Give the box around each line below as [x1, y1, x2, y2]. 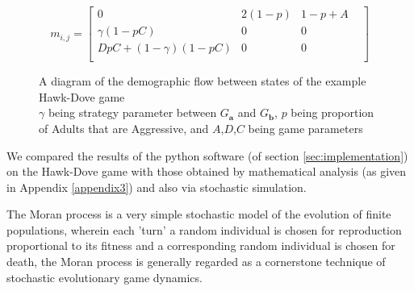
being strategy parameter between [48, 104, 217, 121]
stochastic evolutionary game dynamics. [6, 268, 203, 285]
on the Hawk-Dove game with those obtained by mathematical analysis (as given [6, 163, 407, 180]
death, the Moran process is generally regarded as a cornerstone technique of [6, 253, 386, 270]
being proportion [291, 104, 374, 121]
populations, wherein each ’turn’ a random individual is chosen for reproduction [6, 221, 402, 238]
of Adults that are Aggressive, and [39, 119, 209, 136]
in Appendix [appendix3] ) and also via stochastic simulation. [6, 178, 307, 195]
